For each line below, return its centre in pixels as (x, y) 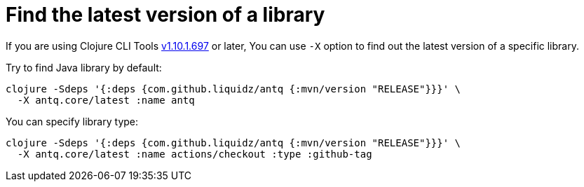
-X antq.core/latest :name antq (106, 100)
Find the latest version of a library (165, 15)
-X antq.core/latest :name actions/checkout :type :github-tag (195, 154)
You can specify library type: (72, 121)
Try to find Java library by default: (84, 67)
